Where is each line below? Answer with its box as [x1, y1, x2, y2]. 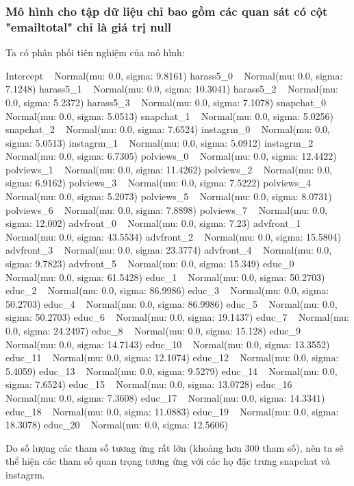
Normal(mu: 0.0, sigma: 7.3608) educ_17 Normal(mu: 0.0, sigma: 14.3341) [5, 390, 325, 404]
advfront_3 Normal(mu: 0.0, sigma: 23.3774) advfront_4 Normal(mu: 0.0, [5, 243, 332, 257]
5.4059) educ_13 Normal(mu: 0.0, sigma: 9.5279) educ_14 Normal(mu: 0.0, [5, 363, 338, 378]
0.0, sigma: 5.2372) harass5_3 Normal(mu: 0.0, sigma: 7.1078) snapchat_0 [5, 95, 326, 109]
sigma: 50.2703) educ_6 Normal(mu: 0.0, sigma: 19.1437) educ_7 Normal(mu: [5, 310, 349, 324]
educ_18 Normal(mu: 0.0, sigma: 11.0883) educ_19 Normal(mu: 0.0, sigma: [5, 404, 339, 418]
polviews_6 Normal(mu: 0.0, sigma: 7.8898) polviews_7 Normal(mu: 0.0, [5, 202, 328, 217]
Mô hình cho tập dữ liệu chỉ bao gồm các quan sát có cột [5, 2, 328, 19]
